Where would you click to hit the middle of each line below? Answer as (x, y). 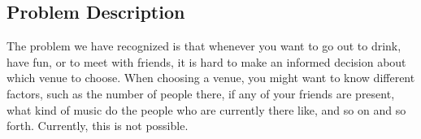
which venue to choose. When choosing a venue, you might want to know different (211, 78)
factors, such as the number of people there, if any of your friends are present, (201, 93)
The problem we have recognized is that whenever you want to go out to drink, (204, 46)
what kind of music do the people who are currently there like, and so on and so (206, 109)
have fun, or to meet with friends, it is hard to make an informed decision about (206, 61)
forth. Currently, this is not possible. (98, 126)
